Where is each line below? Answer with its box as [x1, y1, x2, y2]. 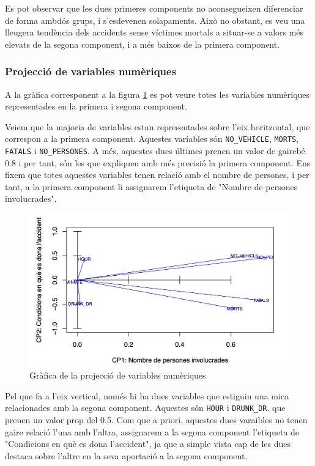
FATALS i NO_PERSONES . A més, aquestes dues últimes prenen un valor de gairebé [5, 144, 305, 157]
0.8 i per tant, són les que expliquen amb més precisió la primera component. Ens [5, 156, 311, 169]
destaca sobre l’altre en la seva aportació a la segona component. [5, 449, 248, 462]
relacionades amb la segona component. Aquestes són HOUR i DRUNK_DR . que [5, 401, 286, 414]
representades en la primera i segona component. [5, 100, 187, 113]
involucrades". [5, 192, 57, 205]
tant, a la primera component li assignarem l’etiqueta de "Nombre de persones [5, 180, 298, 193]
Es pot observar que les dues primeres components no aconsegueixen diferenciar [5, 2, 303, 14]
